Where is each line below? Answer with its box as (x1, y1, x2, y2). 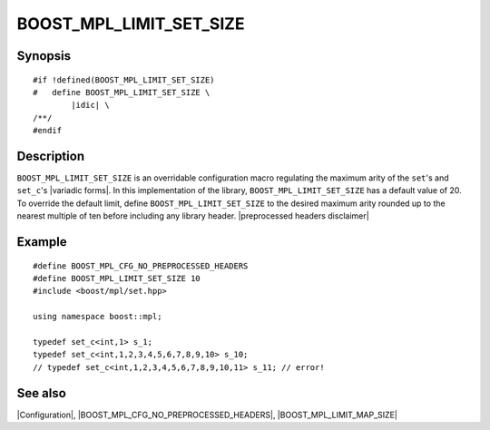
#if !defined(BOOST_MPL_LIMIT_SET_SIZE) (33, 74, 215, 85)
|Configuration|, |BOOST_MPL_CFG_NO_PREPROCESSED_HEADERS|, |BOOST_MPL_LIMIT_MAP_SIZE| (16, 409, 398, 420)
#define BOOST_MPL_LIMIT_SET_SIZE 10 (33, 273, 201, 283)
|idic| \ (71, 100, 110, 111)
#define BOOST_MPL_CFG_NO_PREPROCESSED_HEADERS (33, 260, 249, 271)
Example (16, 234, 67, 249)
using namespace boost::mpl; (33, 311, 162, 322)
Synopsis (16, 48, 72, 64)
